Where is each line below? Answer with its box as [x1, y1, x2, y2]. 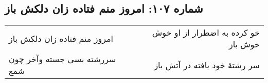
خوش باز [228, 38, 260, 50]
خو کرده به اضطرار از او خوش [152, 26, 260, 39]
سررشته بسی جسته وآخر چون [9, 53, 116, 65]
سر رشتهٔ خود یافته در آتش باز [154, 59, 260, 71]
